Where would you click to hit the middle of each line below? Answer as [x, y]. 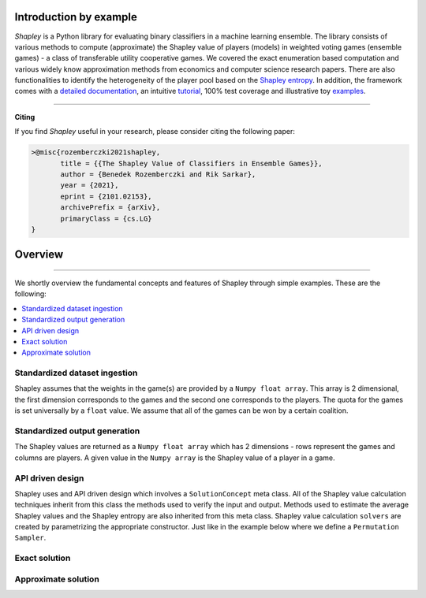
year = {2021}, [90, 186]
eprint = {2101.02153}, [106, 196]
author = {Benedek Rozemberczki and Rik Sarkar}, [158, 175]
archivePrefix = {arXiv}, [110, 208]
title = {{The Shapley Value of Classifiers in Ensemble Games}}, [191, 163]
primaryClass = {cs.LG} [106, 218]
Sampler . [30, 538]
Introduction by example [76, 17]
